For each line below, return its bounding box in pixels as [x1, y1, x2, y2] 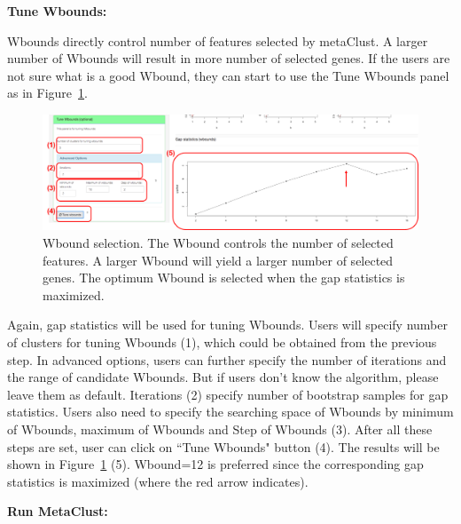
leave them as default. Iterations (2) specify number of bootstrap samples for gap [7, 385, 449, 403]
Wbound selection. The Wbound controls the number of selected [43, 233, 394, 251]
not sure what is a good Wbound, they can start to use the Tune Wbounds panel [7, 66, 449, 84]
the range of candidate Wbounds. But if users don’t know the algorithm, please [7, 368, 439, 386]
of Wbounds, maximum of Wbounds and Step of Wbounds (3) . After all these [7, 419, 433, 438]
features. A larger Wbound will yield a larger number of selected [43, 250, 394, 269]
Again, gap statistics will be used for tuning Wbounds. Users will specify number [7, 315, 448, 334]
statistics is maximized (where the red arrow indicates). [7, 472, 309, 490]
